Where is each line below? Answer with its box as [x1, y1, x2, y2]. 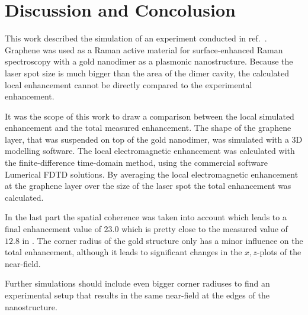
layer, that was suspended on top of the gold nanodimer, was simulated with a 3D [5, 133, 303, 145]
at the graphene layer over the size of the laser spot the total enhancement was [5, 179, 291, 192]
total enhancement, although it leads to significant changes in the [5, 246, 242, 258]
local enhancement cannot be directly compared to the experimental [5, 78, 252, 91]
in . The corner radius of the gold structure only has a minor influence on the [22, 234, 303, 246]
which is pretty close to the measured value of [121, 223, 288, 235]
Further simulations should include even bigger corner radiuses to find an [5, 277, 270, 290]
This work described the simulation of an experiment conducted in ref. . [5, 32, 267, 44]
